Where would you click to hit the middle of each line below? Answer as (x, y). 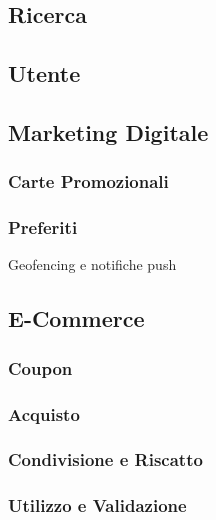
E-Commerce (76, 318)
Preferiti (43, 227)
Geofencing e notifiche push (92, 264)
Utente (44, 73)
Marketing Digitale (108, 131)
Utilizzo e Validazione (97, 505)
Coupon (40, 367)
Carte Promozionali (88, 181)
